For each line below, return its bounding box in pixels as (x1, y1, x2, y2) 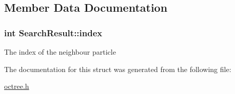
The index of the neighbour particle (4, 46, 116, 57)
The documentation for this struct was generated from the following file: (4, 63, 231, 74)
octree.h (4, 81, 29, 91)
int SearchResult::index (4, 26, 103, 39)
